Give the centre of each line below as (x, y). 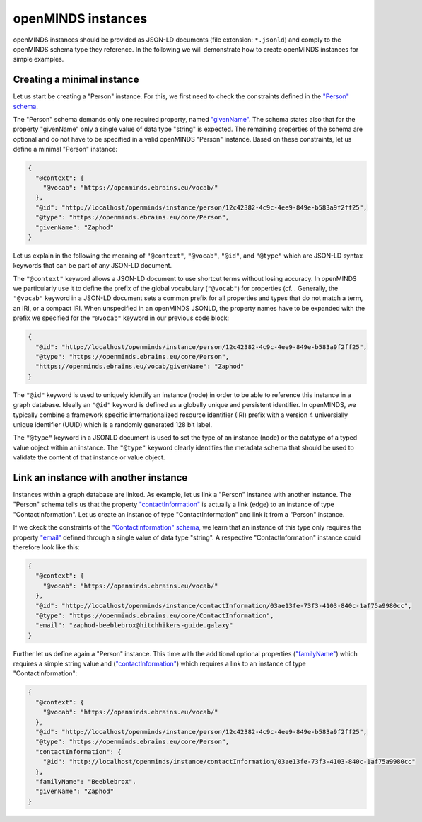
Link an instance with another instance (100, 478)
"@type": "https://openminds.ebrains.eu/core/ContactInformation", (155, 615)
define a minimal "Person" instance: (65, 149)
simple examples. (39, 59)
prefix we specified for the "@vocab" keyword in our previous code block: (121, 318)
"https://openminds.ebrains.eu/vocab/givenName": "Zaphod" (140, 367)
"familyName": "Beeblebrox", (86, 781)
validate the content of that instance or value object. (89, 457)
